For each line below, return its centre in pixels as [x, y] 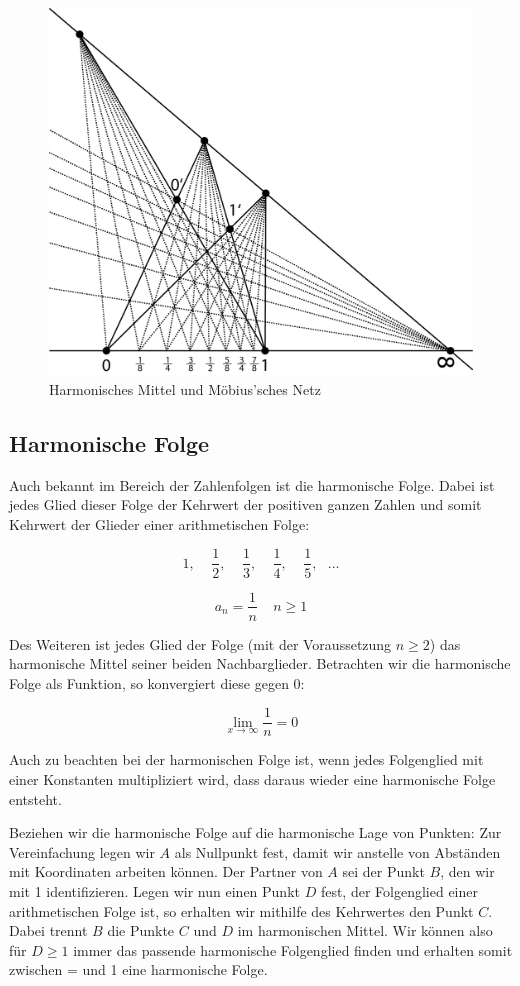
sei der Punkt [383, 871]
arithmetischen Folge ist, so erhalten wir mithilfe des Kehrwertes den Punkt [241, 910]
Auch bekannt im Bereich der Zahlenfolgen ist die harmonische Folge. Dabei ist [252, 484]
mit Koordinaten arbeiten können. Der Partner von [166, 871]
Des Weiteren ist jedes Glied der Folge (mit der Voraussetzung [200, 643]
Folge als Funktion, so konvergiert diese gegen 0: [157, 682]
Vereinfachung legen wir [82, 851]
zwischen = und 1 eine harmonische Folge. [138, 969]
